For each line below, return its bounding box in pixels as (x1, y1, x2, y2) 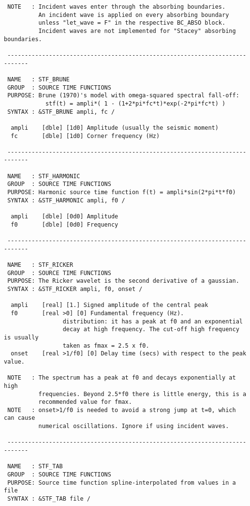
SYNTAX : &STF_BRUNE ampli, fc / (7, 108, 115, 115)
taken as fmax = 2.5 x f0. (62, 342, 149, 349)
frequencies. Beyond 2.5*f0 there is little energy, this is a (38, 390, 247, 398)
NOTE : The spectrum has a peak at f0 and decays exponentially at (7, 374, 236, 382)
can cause (4, 414, 35, 422)
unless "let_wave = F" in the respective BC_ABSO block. (38, 19, 226, 27)
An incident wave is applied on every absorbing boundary (38, 11, 229, 18)
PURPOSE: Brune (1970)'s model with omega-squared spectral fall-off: (7, 92, 239, 99)
